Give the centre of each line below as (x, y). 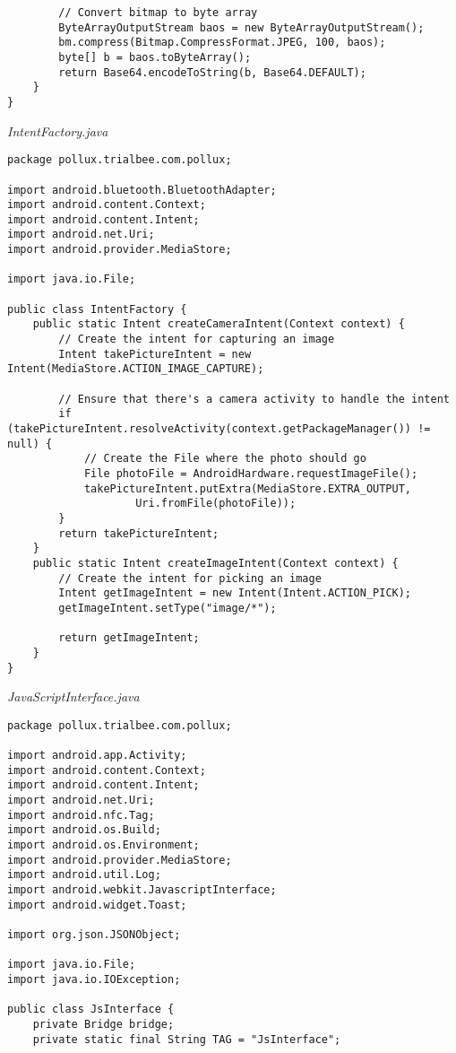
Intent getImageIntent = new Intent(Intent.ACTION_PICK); (235, 593)
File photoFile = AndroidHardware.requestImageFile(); (251, 473)
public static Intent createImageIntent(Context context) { (215, 563)
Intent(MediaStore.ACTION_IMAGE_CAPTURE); (136, 369)
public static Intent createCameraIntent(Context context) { (219, 324)
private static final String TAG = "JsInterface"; (187, 1039)
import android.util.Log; (84, 875)
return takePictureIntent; (139, 533)
